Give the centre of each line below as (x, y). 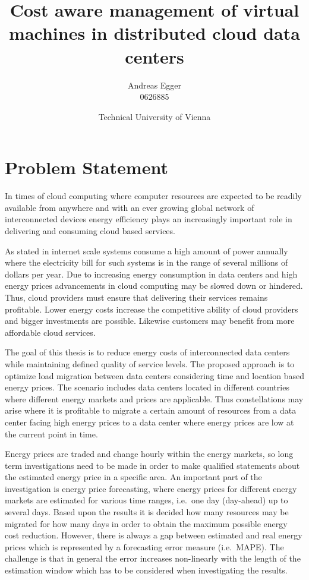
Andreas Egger (154, 85)
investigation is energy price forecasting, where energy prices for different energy (151, 488)
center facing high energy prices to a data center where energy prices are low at (149, 422)
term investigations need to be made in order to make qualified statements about (152, 465)
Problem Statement (86, 167)
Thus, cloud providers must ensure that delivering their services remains (136, 297)
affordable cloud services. (50, 332)
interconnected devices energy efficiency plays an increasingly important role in (149, 219)
